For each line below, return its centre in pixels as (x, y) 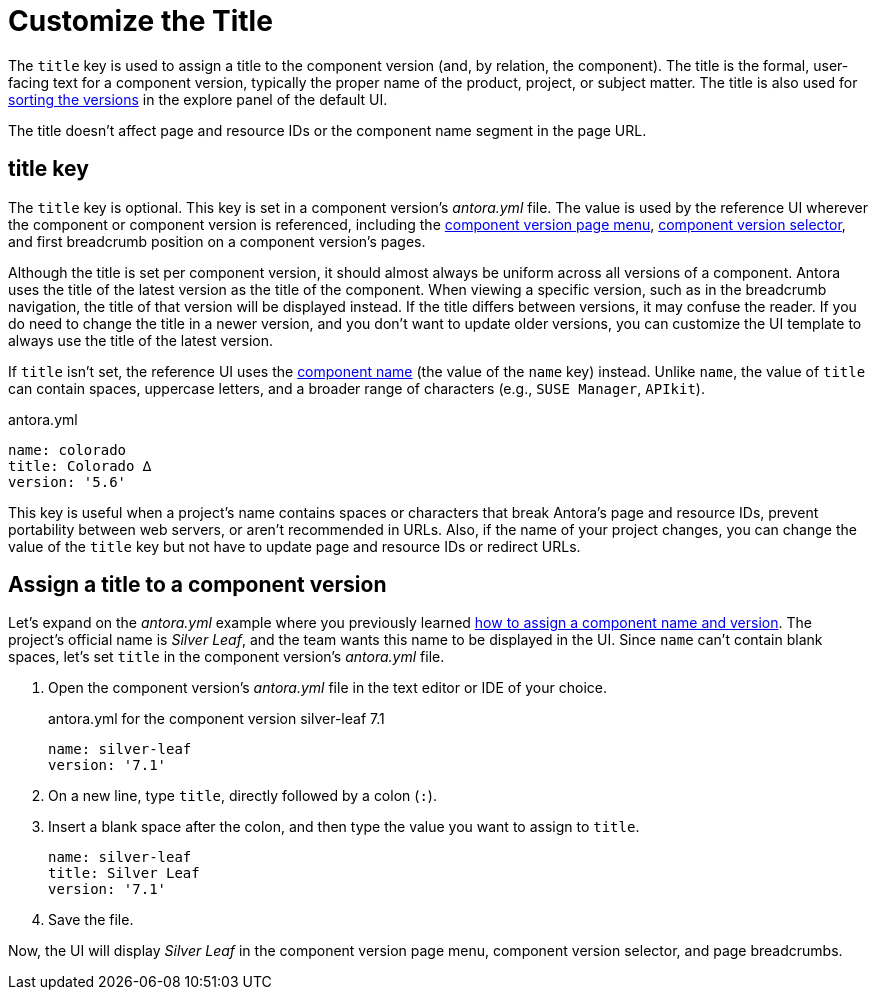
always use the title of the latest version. (141, 340)
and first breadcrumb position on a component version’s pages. (217, 241)
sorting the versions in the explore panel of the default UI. (198, 99)
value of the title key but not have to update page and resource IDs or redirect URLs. (294, 546)
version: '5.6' (67, 481)
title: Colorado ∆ (80, 465)
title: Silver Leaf (124, 873)
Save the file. (91, 920)
